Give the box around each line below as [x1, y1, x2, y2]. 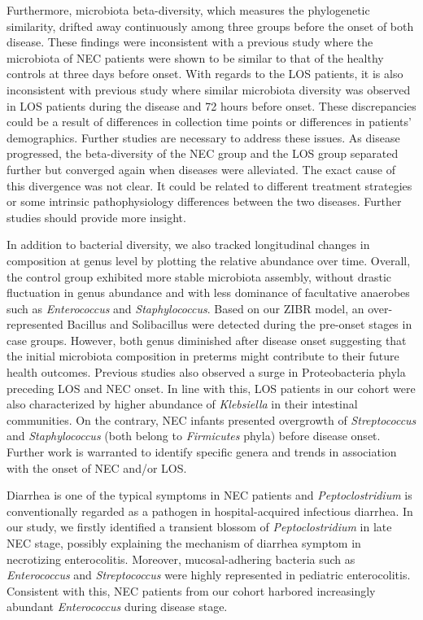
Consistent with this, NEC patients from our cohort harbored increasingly [7, 582, 376, 599]
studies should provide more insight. [7, 208, 186, 225]
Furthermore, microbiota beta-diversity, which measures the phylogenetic [7, 2, 370, 18]
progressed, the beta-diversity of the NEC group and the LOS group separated [7, 145, 399, 162]
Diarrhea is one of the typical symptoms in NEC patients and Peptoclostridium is [7, 487, 412, 504]
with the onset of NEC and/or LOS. [7, 459, 187, 476]
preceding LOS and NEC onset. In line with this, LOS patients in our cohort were [7, 379, 416, 396]
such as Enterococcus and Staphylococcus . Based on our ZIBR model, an [7, 299, 364, 317]
